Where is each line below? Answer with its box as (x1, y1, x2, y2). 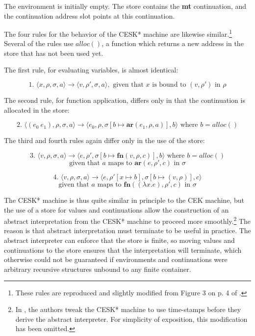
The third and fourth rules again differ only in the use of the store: (4, 135, 205, 145)
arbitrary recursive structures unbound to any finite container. (4, 264, 191, 274)
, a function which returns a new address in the (102, 38, 244, 48)
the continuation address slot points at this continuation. (4, 10, 175, 21)
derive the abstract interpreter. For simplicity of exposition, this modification (15, 313, 248, 324)
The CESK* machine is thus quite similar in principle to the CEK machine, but (4, 195, 244, 205)
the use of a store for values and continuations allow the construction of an (4, 204, 229, 215)
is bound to (152, 81, 186, 89)
